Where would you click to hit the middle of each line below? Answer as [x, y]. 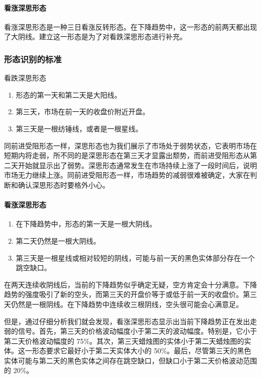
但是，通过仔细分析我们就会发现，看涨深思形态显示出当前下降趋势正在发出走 [130, 321]
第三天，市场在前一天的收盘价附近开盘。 [83, 111]
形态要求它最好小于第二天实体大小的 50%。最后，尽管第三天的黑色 [142, 351]
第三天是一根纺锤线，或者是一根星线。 [79, 128]
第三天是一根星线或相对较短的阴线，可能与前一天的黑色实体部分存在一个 [135, 257]
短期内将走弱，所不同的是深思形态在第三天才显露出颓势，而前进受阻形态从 [127, 155]
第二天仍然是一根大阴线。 [58, 240]
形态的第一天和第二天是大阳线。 [69, 94]
